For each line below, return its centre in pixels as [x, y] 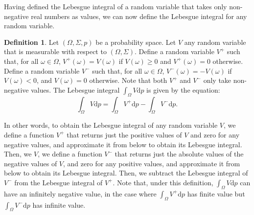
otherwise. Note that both [128, 80]
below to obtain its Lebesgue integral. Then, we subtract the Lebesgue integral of [126, 173]
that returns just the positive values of [124, 134]
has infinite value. [59, 205]
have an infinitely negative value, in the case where [80, 193]
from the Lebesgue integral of [58, 182]
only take [217, 80]
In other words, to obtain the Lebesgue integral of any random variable [111, 125]
